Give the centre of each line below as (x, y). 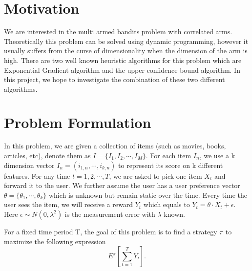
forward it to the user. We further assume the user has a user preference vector (122, 185)
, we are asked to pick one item (156, 176)
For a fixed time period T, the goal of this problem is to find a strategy (111, 231)
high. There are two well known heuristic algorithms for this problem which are (123, 60)
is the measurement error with (110, 214)
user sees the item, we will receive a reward (68, 204)
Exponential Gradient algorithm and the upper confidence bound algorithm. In (122, 70)
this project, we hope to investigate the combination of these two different (115, 79)
